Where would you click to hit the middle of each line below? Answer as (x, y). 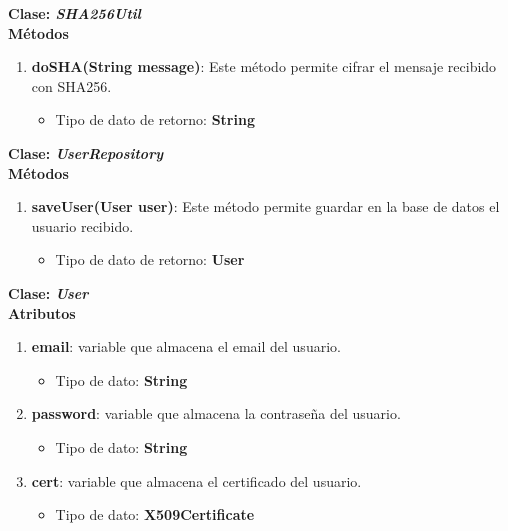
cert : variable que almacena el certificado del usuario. (196, 480)
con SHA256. (71, 85)
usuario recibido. (82, 225)
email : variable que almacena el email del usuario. (186, 346)
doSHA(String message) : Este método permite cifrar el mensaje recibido (264, 66)
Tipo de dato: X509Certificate (155, 514)
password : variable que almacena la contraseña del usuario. (216, 413)
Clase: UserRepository (86, 152)
